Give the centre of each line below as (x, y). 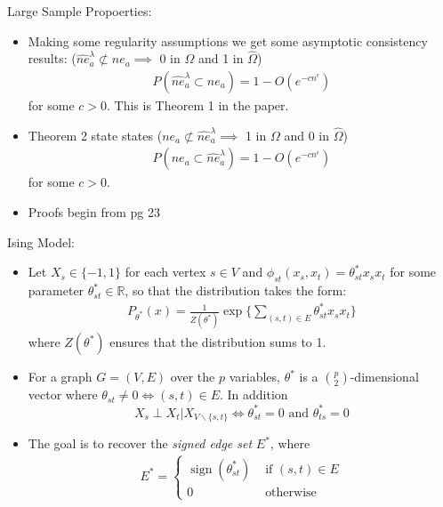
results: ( (52, 58)
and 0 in (306, 135)
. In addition (254, 394)
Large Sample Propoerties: (80, 11)
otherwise (291, 492)
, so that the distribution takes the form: (236, 290)
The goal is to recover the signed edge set (140, 443)
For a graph (60, 377)
